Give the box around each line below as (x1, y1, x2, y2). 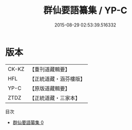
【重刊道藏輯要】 (29, 66, 70, 73)
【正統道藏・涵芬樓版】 (29, 75, 85, 82)
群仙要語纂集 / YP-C (43, 5, 127, 16)
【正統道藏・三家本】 (29, 94, 80, 101)
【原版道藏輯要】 (29, 85, 70, 92)
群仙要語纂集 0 (12, 119, 44, 125)
